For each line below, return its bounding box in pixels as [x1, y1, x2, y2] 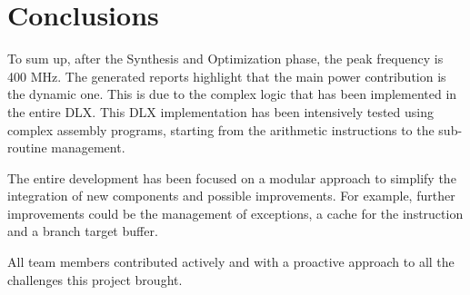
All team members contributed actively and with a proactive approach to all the [7, 252, 455, 271]
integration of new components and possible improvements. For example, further [7, 186, 455, 205]
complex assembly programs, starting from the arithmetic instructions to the [7, 120, 435, 139]
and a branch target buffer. [7, 221, 158, 241]
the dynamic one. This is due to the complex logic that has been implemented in [7, 84, 457, 103]
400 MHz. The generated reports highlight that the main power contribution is [7, 66, 446, 85]
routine [7, 138, 47, 157]
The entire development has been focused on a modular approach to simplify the [7, 168, 456, 187]
